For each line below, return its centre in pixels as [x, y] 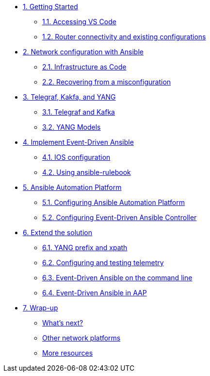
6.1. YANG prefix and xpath [85, 248]
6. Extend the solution [57, 232]
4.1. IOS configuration [76, 157]
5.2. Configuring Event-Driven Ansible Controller [120, 217]
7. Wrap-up [40, 308]
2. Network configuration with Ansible [83, 52]
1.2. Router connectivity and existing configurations [124, 37]
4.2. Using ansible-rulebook [87, 172]
